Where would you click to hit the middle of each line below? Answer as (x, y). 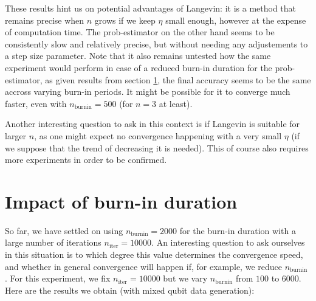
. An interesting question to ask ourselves (228, 242)
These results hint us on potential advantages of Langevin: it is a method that (151, 8)
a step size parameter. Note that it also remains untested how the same (138, 56)
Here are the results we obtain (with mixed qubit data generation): (130, 290)
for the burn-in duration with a (238, 230)
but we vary (185, 278)
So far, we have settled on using (64, 230)
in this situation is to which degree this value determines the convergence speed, (154, 254)
